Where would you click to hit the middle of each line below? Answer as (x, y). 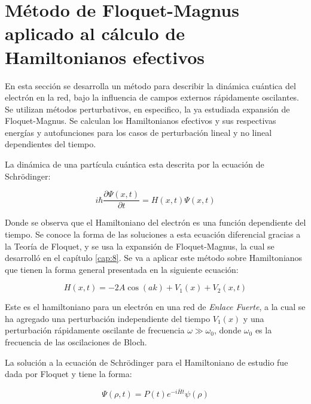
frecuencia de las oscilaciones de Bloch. (76, 342)
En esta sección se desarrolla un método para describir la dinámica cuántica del (150, 85)
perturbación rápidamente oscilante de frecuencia (95, 330)
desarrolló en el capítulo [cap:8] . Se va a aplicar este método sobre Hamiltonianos (154, 258)
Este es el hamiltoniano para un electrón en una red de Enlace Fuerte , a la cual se (155, 307)
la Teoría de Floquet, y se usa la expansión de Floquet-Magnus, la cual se (140, 246)
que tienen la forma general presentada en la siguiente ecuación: (122, 269)
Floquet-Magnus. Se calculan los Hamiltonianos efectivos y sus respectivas (141, 121)
